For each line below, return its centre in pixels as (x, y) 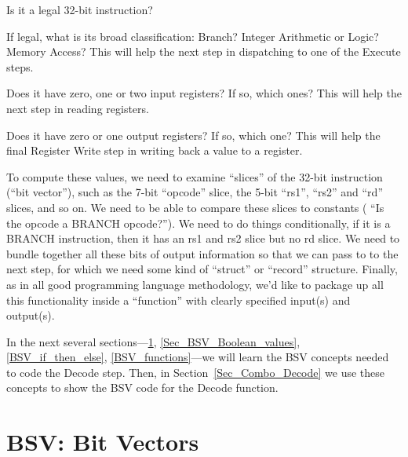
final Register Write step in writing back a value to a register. (155, 150)
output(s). (31, 315)
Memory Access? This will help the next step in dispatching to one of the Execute (204, 51)
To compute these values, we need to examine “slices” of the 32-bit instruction (195, 176)
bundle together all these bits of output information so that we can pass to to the (202, 253)
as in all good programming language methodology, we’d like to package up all (195, 284)
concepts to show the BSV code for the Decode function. (142, 388)
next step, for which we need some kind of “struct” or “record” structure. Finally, (202, 269)
